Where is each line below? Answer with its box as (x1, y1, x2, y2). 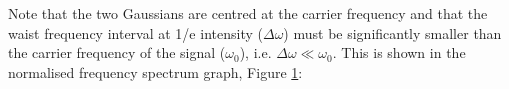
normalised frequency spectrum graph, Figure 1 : (8, 61, 303, 82)
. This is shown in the (332, 42, 466, 63)
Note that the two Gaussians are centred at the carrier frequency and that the (8, 3, 488, 23)
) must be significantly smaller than (283, 22, 502, 43)
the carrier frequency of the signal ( (8, 42, 226, 63)
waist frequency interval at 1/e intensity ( (8, 22, 263, 43)
